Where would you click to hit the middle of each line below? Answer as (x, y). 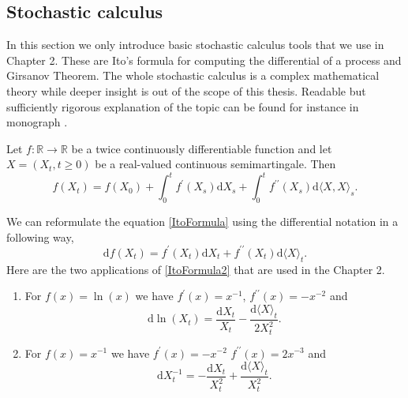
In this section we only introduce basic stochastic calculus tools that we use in (195, 45)
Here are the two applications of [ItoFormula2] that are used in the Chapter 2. (196, 269)
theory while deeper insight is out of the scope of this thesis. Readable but (186, 90)
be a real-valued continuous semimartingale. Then (215, 164)
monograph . (37, 122)
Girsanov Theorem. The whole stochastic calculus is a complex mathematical (193, 75)
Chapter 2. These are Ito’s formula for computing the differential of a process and (204, 60)
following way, (40, 237)
